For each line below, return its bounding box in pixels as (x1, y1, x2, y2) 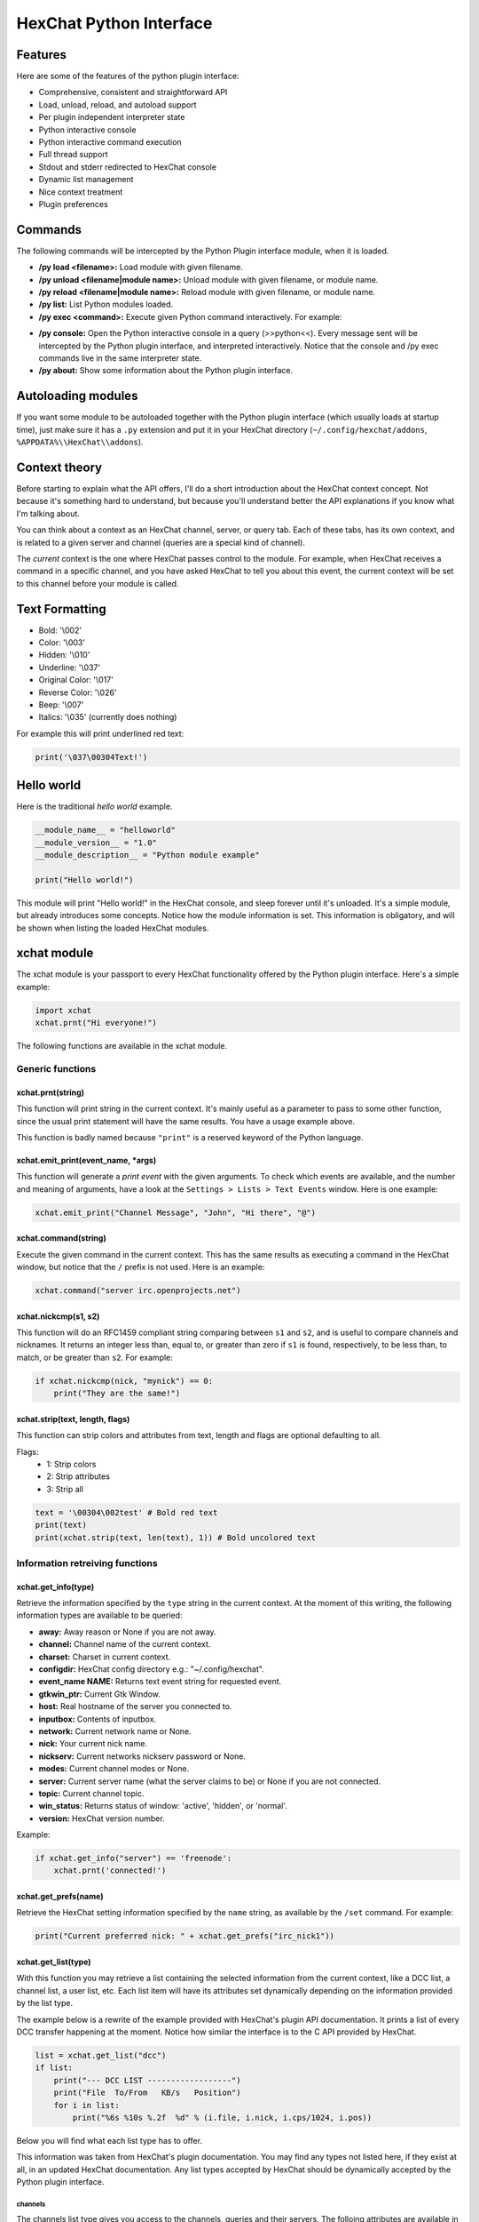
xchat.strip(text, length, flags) (16, 1413, 130, 1424)
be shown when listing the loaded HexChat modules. (16, 923, 209, 933)
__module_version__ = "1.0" (35, 837, 157, 848)
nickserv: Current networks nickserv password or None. (38, 1751, 246, 1762)
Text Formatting (16, 601, 106, 617)
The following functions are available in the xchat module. (16, 1041, 228, 1051)
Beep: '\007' (38, 699, 84, 710)
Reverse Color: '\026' (38, 687, 117, 698)
